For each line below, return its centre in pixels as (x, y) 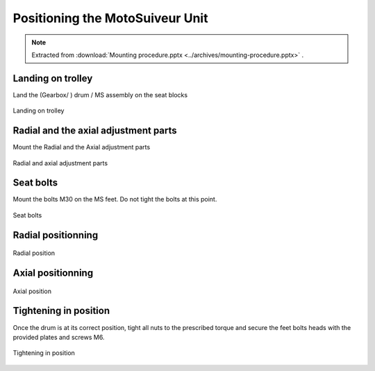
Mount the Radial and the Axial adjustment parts (82, 147)
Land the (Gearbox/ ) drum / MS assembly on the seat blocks (100, 94)
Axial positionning (53, 273)
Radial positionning (56, 235)
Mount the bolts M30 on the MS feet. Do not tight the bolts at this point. (115, 199)
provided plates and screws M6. (59, 337)
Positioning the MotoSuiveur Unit (110, 18)
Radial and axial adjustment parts (60, 163)
